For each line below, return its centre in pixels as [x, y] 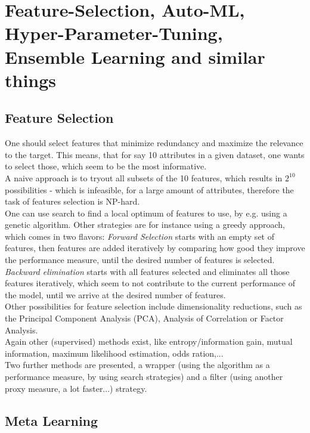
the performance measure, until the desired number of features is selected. [140, 260]
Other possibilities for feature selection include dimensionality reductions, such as [154, 306]
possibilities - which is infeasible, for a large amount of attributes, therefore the [149, 189]
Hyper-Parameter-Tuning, [114, 33]
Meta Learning [52, 420]
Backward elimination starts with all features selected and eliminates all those [147, 271]
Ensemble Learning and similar [135, 56]
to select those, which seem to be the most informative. [106, 166]
